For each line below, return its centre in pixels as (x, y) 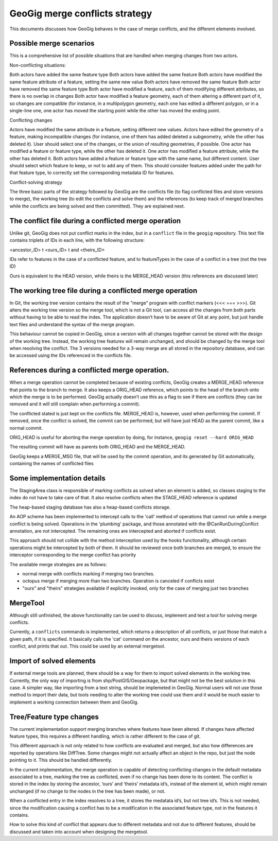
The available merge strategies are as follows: (58, 564)
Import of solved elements (53, 661)
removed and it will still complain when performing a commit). (75, 404)
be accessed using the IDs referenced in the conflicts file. (71, 356)
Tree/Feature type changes (54, 717)
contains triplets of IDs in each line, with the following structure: (77, 240)
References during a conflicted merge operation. (89, 370)
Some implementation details (57, 478)
